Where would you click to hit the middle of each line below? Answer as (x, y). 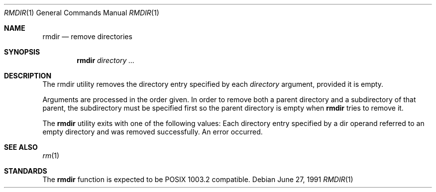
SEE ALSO (21, 147)
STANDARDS (26, 171)
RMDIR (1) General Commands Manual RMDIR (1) (82, 13)
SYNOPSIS (22, 52)
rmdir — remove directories (87, 36)
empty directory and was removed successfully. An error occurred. (153, 132)
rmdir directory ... (106, 60)
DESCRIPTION (28, 76)
